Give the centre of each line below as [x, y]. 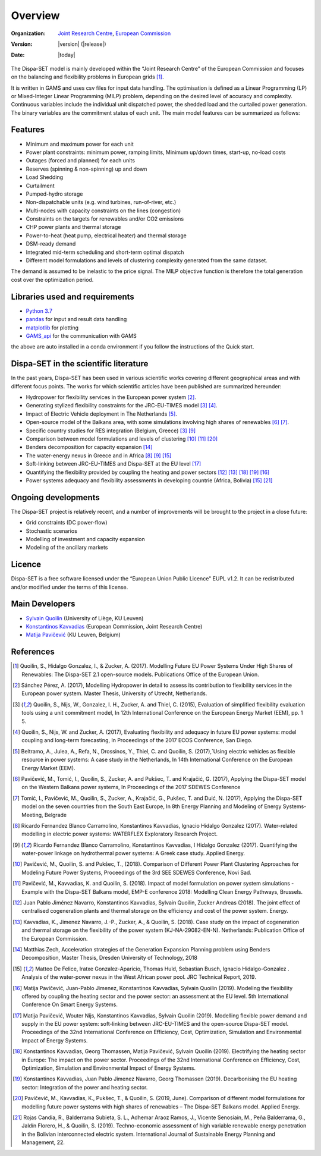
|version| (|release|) [82, 44]
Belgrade [56, 815]
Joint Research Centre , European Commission [114, 33]
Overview [35, 15]
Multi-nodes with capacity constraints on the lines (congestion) [103, 211]
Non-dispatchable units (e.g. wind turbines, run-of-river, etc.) [101, 202]
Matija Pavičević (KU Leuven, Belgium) [73, 635]
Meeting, [33, 815]
